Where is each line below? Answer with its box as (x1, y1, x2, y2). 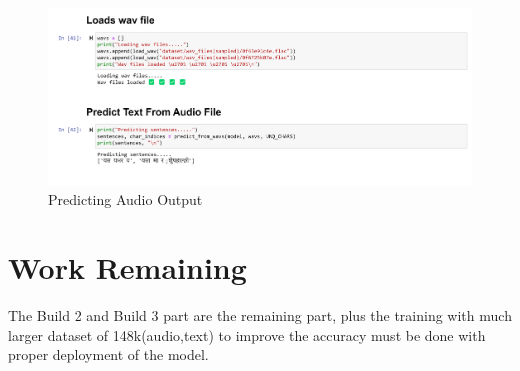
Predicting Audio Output (48, 188, 203, 209)
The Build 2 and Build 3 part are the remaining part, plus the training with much (8, 305, 512, 326)
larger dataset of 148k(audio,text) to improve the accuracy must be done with (8, 324, 486, 345)
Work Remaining (8, 247, 247, 288)
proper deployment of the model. (8, 344, 209, 365)
